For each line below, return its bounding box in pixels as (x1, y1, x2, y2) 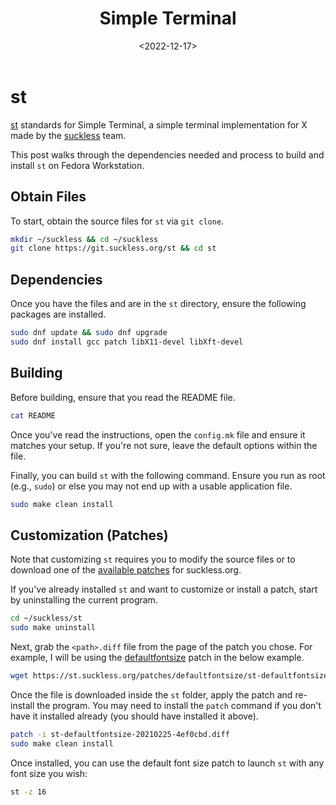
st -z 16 (10, 787, 47, 797)
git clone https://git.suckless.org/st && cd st (10, 243, 217, 254)
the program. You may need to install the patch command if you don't (36, 699, 322, 711)
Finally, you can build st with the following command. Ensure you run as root (10, 469, 326, 481)
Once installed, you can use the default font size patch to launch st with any (10, 757, 325, 769)
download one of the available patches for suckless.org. (10, 564, 242, 576)
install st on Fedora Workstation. (10, 159, 145, 171)
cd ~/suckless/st (10, 613, 83, 624)
